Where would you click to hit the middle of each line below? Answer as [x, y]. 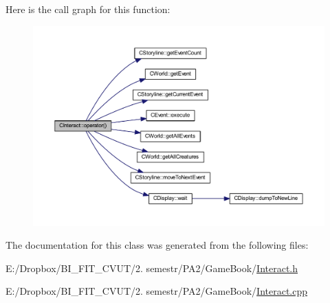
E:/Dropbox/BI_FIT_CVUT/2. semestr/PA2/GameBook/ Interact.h [152, 268]
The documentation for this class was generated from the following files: [157, 245]
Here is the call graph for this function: [88, 9]
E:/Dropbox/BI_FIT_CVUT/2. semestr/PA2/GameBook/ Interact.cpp [157, 291]
